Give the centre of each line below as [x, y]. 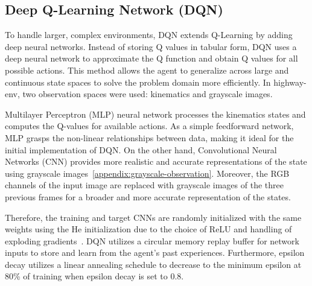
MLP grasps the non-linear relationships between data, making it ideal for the [149, 137]
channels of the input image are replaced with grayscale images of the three [144, 185]
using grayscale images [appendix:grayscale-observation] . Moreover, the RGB [147, 173]
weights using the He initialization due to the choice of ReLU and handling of [148, 229]
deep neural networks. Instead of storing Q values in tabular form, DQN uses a [151, 46]
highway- [290, 82]
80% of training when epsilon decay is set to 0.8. [94, 276]
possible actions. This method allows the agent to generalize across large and [147, 70]
